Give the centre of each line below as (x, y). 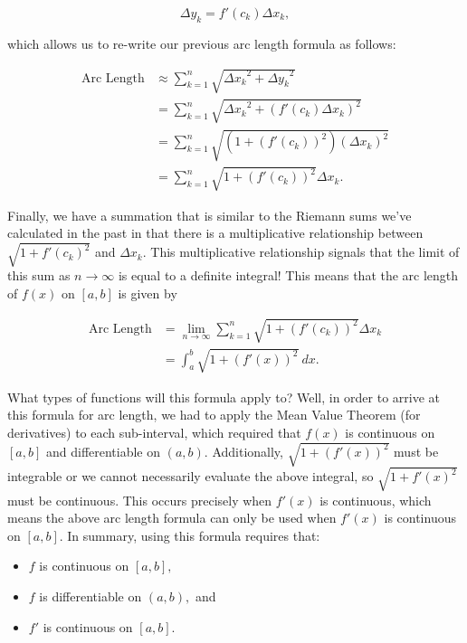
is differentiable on (91, 596)
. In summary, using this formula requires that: (190, 535)
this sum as (39, 275)
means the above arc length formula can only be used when (172, 518)
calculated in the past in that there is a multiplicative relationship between (215, 233)
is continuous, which (376, 500)
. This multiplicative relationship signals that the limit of (301, 252)
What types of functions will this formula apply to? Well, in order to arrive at (224, 397)
